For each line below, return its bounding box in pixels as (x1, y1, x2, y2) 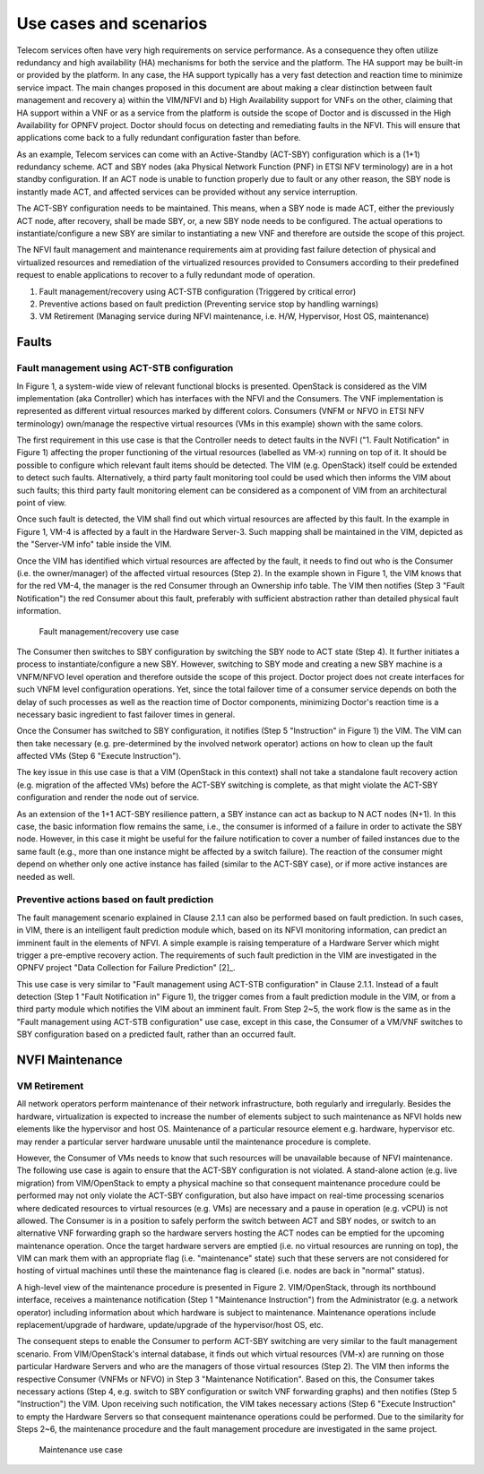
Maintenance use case (39, 1444, 123, 1455)
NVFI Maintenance (16, 1053, 123, 1068)
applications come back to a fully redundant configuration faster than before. (16, 133, 301, 143)
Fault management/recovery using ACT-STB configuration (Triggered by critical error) (39, 286, 357, 297)
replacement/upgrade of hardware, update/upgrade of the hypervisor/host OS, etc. (16, 1320, 324, 1331)
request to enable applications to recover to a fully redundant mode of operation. (16, 270, 315, 280)
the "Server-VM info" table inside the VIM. (16, 539, 172, 550)
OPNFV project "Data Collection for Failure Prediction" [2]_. (16, 962, 236, 973)
